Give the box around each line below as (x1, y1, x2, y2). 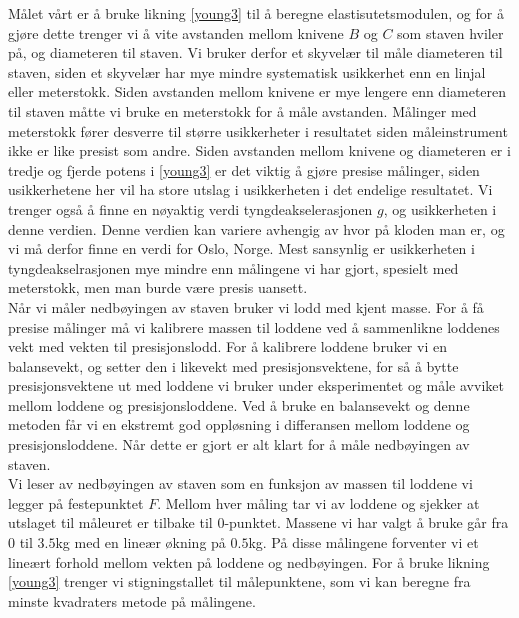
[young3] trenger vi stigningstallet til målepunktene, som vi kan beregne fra (8, 571, 471, 592)
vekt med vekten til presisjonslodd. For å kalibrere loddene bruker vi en (8, 336, 447, 357)
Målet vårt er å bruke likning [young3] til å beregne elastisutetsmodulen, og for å (8, 3, 504, 23)
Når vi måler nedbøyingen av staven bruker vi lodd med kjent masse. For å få (8, 296, 484, 317)
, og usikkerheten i (383, 198, 497, 219)
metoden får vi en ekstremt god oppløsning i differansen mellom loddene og (8, 414, 470, 435)
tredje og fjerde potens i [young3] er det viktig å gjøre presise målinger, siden (8, 159, 480, 180)
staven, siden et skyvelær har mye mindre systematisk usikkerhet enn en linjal (8, 61, 486, 82)
